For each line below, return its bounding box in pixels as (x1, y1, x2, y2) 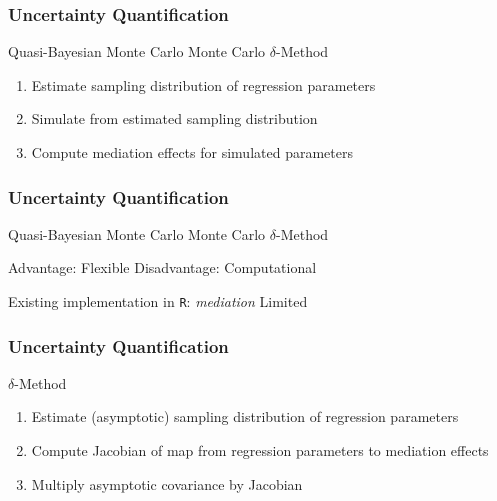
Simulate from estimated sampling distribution (31, 108, 318, 129)
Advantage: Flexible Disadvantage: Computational (8, 257, 317, 278)
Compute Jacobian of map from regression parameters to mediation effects (31, 440, 489, 461)
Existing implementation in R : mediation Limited (8, 291, 308, 311)
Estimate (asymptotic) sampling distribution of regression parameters (31, 406, 459, 427)
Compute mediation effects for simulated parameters (31, 142, 353, 162)
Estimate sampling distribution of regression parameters (31, 74, 376, 95)
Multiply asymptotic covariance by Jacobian (31, 473, 303, 494)
